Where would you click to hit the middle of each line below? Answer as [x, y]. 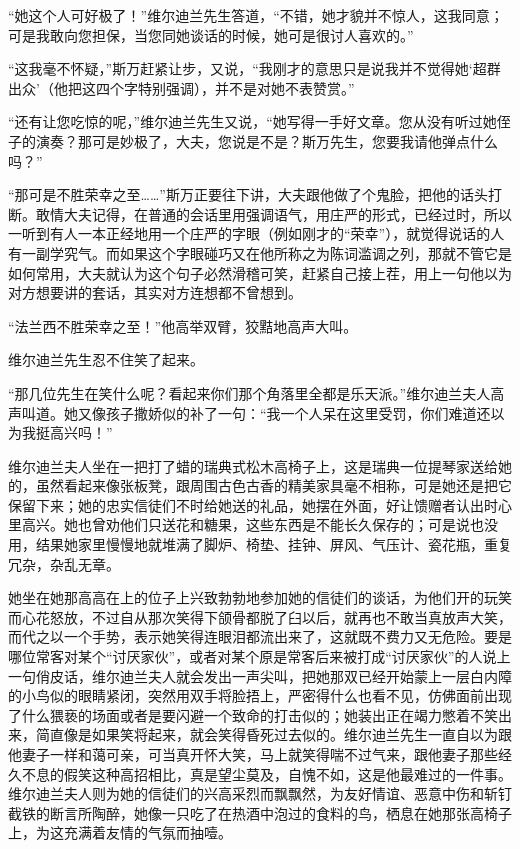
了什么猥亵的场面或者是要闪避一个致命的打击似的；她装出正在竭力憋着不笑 [253, 714]
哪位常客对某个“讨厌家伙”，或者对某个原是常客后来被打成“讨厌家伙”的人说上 [259, 656]
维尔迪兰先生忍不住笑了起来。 [106, 359]
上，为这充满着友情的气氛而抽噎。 [120, 832]
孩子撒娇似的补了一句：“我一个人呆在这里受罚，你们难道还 [298, 412]
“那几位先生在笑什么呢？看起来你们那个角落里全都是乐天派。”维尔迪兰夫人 [249, 392]
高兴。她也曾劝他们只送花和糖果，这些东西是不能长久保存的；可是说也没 [259, 524]
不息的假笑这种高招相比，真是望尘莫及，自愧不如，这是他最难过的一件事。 [266, 773]
